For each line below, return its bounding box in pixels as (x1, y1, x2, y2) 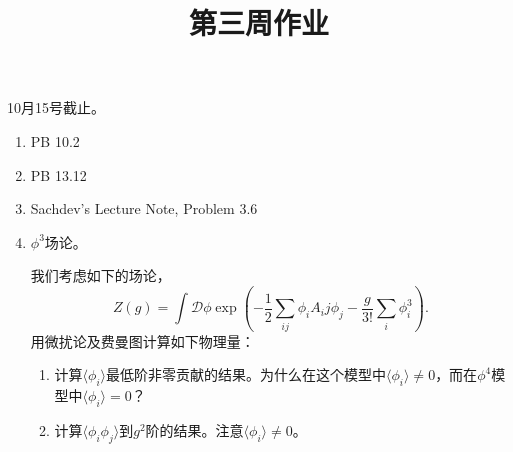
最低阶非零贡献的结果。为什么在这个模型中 (106, 364, 387, 385)
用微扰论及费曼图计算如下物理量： (30, 330, 255, 351)
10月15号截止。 (7, 97, 105, 118)
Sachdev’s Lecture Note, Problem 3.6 (30, 198, 258, 219)
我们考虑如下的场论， (30, 265, 171, 286)
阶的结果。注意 (145, 419, 244, 440)
